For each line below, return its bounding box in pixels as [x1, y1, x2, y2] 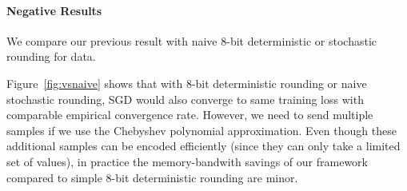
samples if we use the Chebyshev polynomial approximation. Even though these [6, 121, 397, 138]
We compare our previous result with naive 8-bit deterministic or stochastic [6, 32, 377, 49]
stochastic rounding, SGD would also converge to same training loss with [6, 90, 364, 107]
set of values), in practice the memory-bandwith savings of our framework [6, 153, 368, 169]
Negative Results [6, 2, 102, 18]
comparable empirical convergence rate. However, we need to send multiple [6, 106, 373, 123]
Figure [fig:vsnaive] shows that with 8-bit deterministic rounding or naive [6, 74, 367, 91]
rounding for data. [6, 48, 96, 65]
